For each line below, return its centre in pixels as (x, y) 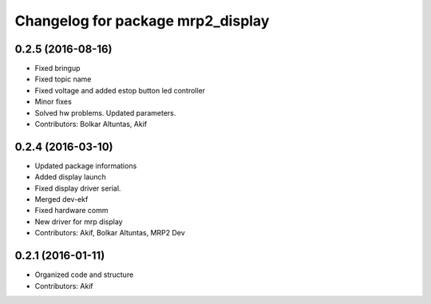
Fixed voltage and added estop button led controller (120, 90)
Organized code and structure (84, 274)
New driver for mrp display (79, 221)
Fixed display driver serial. (78, 188)
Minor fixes (53, 102)
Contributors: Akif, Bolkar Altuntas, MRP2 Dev (110, 233)
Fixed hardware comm (71, 211)
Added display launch (71, 177)
